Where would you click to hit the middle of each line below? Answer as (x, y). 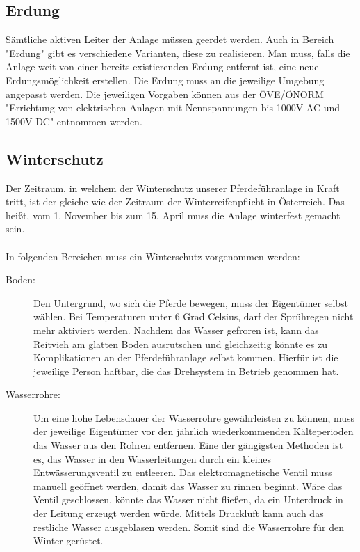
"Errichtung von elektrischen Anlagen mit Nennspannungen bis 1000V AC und (173, 108)
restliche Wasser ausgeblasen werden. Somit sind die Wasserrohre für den (189, 527)
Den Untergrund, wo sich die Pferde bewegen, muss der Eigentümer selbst (191, 302)
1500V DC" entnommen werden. (74, 121)
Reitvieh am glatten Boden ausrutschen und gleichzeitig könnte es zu (180, 344)
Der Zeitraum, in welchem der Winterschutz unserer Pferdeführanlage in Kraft (173, 188)
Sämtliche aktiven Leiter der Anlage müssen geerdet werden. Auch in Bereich (170, 39)
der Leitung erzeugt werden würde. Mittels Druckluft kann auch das (179, 513)
